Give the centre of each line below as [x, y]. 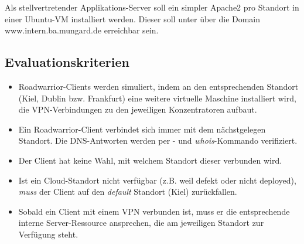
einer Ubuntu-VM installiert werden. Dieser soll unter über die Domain [133, 18]
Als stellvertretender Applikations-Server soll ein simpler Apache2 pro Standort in [152, 7]
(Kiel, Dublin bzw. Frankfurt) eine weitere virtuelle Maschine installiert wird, [157, 98]
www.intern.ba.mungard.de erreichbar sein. [82, 30]
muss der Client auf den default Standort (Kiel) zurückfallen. [128, 192]
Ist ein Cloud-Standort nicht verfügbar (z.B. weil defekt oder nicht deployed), [157, 180]
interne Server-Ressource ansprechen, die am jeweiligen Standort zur [141, 223]
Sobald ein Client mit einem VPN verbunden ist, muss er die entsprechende [154, 211]
